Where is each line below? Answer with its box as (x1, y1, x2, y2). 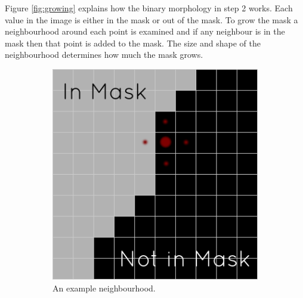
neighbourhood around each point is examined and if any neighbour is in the (5, 25, 285, 38)
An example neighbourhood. (52, 282, 156, 294)
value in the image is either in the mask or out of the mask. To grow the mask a (5, 13, 298, 26)
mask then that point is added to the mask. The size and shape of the (5, 36, 261, 49)
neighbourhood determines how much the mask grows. (5, 48, 203, 61)
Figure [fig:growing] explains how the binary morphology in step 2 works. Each (5, 2, 293, 14)
